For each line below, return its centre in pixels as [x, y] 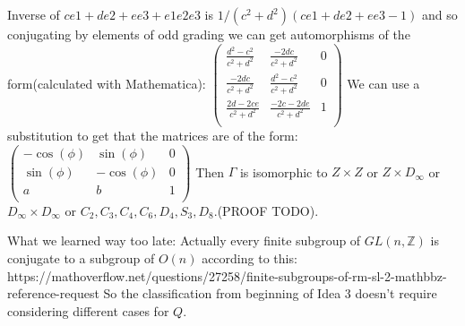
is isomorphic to [284, 172]
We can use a [383, 83]
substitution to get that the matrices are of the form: [153, 136]
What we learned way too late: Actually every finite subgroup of [184, 240]
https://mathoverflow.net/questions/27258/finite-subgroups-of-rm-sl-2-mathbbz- [227, 275]
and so [439, 14]
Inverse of [34, 14]
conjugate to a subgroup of [81, 258]
